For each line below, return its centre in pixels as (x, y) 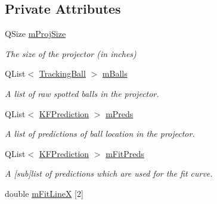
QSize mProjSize (35, 34)
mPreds (120, 113)
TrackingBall (62, 73)
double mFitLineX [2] (44, 193)
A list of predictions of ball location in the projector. (100, 134)
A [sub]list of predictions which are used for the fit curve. (109, 173)
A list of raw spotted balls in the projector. (82, 93)
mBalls (115, 73)
